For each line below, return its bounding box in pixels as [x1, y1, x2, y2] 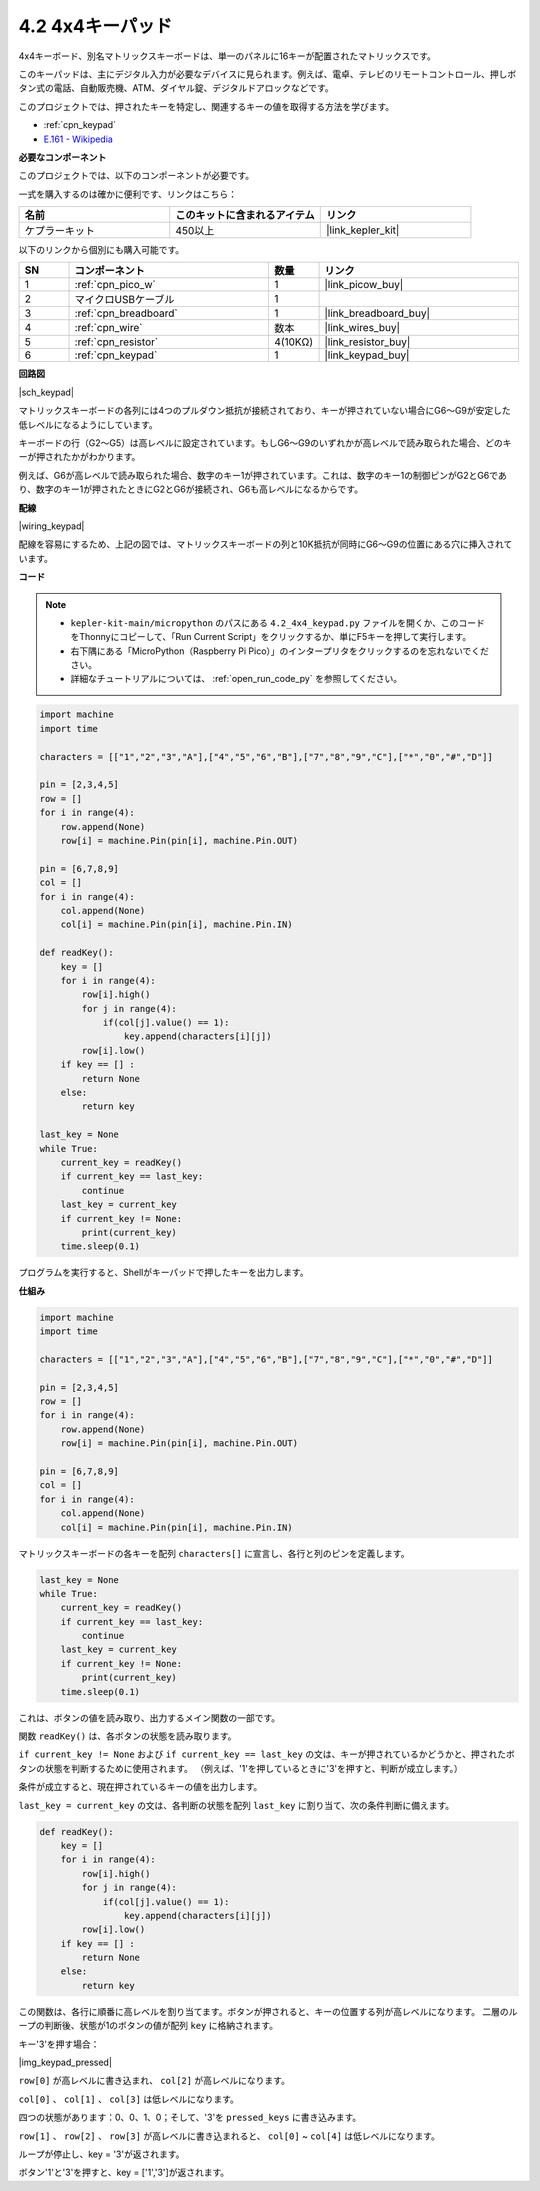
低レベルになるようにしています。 [18, 418, 159, 430]
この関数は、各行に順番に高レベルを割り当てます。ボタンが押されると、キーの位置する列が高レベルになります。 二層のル [18, 2005, 518, 2017]
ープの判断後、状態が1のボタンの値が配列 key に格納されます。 [18, 2020, 279, 2032]
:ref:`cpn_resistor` [74, 335, 159, 349]
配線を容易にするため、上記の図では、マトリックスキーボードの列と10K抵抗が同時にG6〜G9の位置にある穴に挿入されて [18, 538, 513, 550]
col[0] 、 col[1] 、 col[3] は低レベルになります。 [18, 2093, 240, 2105]
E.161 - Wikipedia [43, 133, 114, 145]
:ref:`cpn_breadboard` [74, 306, 179, 320]
